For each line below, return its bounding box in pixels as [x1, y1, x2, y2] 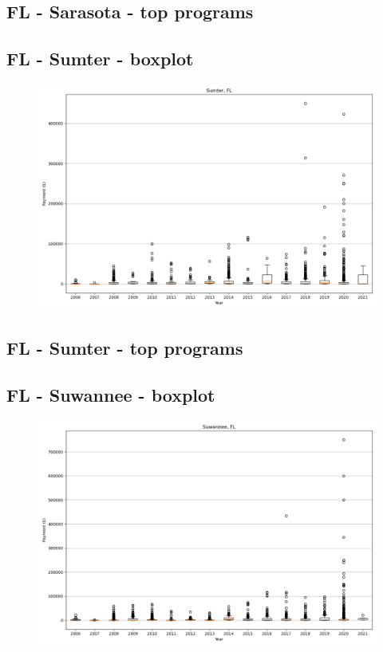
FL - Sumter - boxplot [6, 46, 194, 71]
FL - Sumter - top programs [6, 336, 243, 360]
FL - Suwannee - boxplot [6, 383, 215, 407]
